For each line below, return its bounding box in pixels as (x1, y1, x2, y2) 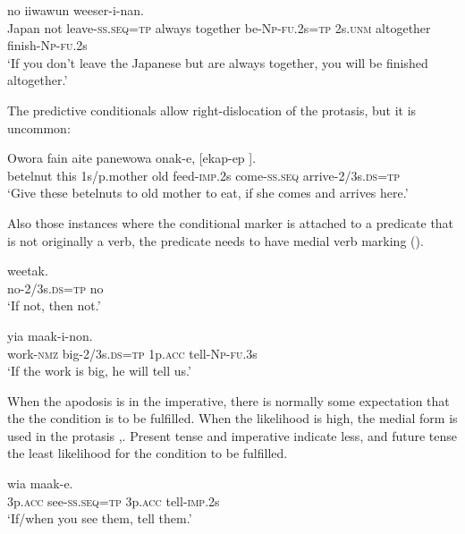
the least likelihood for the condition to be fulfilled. (7, 444, 288, 462)
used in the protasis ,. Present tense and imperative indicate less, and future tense (7, 426, 458, 445)
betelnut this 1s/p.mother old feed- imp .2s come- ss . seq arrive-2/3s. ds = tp (7, 165, 401, 184)
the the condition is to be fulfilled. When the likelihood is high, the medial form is (7, 409, 458, 428)
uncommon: (7, 118, 71, 137)
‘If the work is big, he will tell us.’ (7, 361, 191, 380)
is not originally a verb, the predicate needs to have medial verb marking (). (7, 231, 424, 250)
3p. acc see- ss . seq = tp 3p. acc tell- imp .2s (7, 491, 220, 510)
